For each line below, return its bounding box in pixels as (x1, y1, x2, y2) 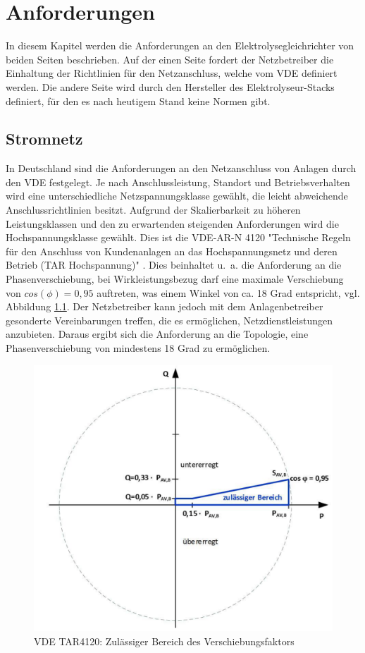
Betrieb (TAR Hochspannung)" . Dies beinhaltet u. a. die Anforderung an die (6, 257, 342, 272)
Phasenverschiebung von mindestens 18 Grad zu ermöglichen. (6, 341, 271, 355)
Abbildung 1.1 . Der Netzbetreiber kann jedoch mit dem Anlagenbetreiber (6, 299, 323, 314)
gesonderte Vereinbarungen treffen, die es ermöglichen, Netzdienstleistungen (6, 312, 333, 327)
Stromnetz (6, 128, 83, 149)
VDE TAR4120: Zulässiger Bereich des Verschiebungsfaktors (34, 633, 295, 648)
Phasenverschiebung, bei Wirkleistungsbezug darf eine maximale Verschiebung (6, 271, 344, 286)
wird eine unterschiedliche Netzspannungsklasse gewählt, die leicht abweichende (6, 188, 348, 203)
